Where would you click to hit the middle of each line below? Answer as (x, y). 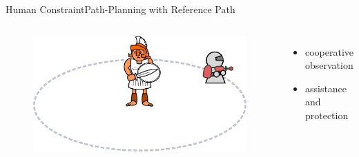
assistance (326, 88)
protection (327, 115)
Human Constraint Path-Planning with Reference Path (120, 9)
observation (329, 65)
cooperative (329, 51)
